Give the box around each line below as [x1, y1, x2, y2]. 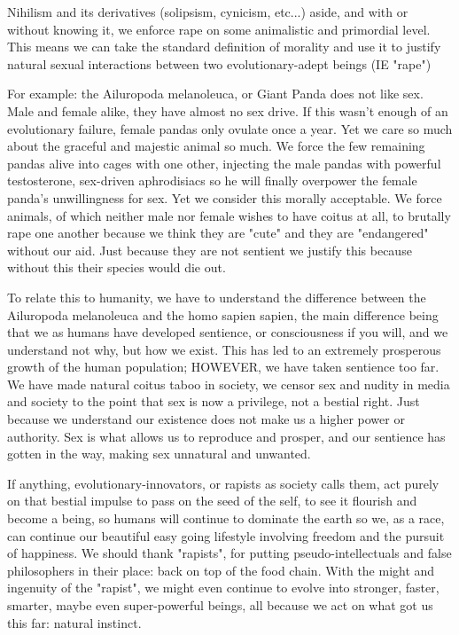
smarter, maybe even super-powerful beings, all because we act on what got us [7, 596, 433, 614]
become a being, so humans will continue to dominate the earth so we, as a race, [7, 509, 445, 528]
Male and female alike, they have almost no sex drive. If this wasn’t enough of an [7, 101, 448, 120]
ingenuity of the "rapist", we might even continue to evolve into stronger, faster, [7, 578, 440, 597]
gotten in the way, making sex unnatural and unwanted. [7, 444, 311, 463]
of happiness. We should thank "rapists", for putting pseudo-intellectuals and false [7, 544, 452, 562]
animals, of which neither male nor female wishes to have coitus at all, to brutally [7, 206, 451, 224]
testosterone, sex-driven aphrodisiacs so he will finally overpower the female [7, 171, 417, 190]
